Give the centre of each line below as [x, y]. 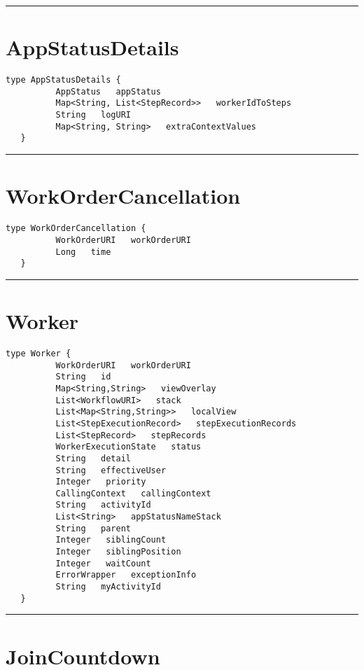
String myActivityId [108, 587]
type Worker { [38, 353]
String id [83, 377]
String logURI [93, 115]
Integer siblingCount [111, 540]
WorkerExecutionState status [128, 447]
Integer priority [101, 482]
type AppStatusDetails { [63, 80]
